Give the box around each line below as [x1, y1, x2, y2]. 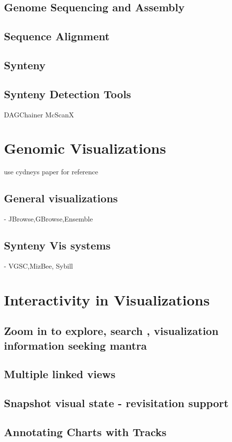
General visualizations [4, 191, 118, 206]
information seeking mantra [4, 337, 147, 353]
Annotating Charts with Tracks [4, 424, 167, 439]
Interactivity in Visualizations [4, 289, 210, 309]
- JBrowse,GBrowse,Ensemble [4, 214, 93, 224]
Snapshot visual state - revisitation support [4, 395, 229, 411]
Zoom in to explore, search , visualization [4, 323, 219, 338]
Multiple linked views [4, 366, 116, 382]
